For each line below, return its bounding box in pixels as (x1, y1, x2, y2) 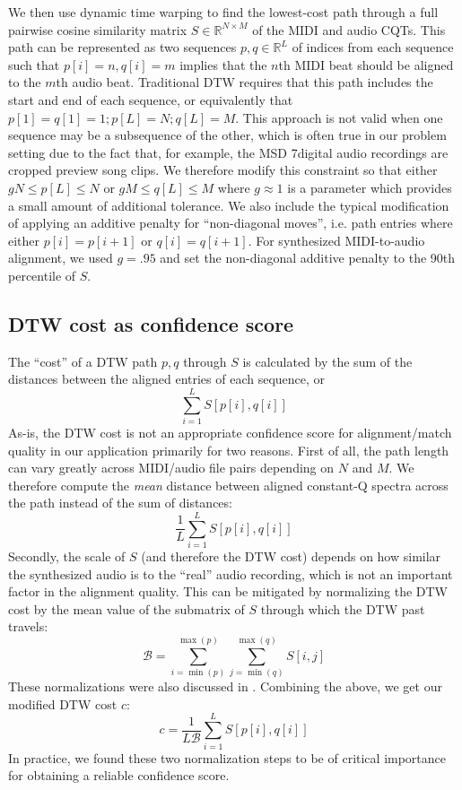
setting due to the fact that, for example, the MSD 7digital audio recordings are (8, 143, 449, 161)
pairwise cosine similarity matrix (8, 20, 187, 39)
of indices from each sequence (292, 38, 454, 56)
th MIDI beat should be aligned (278, 55, 454, 74)
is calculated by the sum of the (242, 352, 413, 370)
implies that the (179, 55, 267, 74)
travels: (8, 617, 48, 636)
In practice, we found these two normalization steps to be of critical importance (8, 748, 447, 767)
